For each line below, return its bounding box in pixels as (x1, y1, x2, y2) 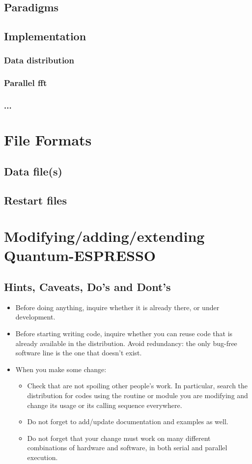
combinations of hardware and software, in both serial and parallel (27, 442, 227, 453)
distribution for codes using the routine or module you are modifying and (27, 390, 248, 400)
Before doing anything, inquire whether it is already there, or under (15, 302, 220, 312)
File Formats (4, 130, 92, 150)
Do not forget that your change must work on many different (27, 433, 211, 443)
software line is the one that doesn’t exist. (15, 348, 142, 358)
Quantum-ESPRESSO (4, 245, 156, 265)
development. (15, 312, 56, 322)
